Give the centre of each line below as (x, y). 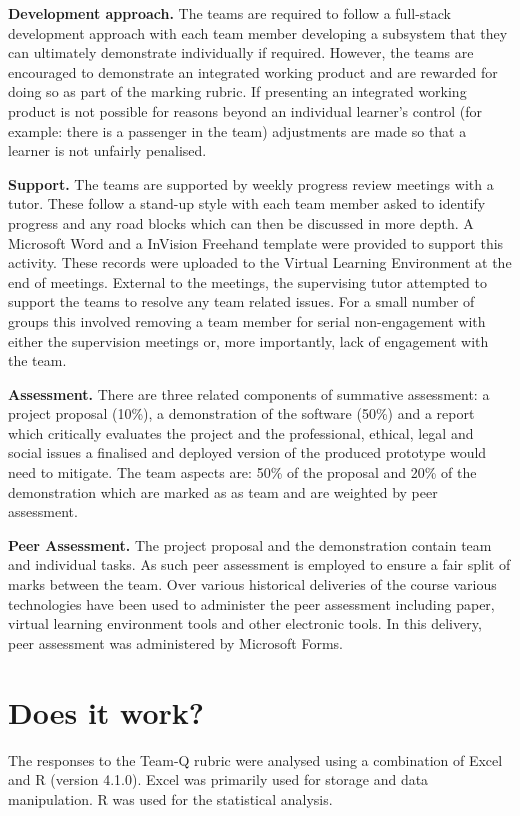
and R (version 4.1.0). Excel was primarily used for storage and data (218, 779)
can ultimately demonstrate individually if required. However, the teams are (241, 52)
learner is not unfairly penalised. (107, 150)
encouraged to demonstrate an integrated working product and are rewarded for (253, 71)
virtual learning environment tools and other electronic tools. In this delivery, (245, 623)
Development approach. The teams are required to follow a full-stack (230, 13)
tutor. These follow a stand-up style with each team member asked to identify (247, 203)
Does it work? (106, 711)
